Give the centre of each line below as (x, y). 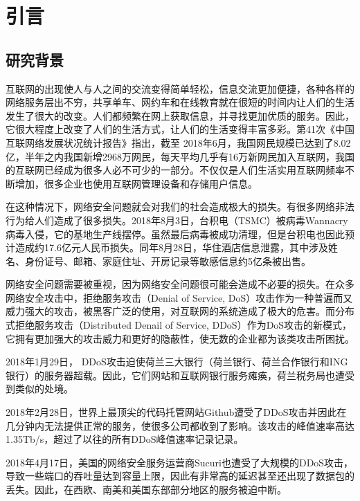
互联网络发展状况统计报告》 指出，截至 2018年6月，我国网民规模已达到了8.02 (178, 142)
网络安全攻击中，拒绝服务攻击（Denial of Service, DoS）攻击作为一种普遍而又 (179, 297)
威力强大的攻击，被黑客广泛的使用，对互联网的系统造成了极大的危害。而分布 (180, 311)
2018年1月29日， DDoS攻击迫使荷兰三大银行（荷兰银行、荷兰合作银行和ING (177, 362)
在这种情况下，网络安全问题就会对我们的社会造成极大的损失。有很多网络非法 (180, 207)
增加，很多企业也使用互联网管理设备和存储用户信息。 (136, 183)
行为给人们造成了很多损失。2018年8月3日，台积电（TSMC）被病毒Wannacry (177, 220)
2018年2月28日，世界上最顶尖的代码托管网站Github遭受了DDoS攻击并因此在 (176, 412)
